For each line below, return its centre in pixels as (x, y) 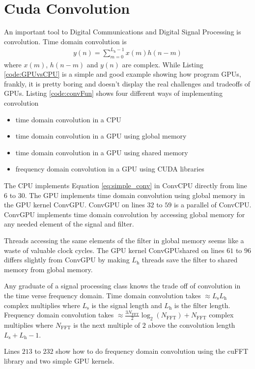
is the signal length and (127, 305)
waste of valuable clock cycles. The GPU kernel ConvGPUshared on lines (114, 250)
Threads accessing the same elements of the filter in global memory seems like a (124, 240)
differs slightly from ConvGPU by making (67, 260)
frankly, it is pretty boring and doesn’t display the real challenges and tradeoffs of (127, 83)
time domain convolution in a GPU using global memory (101, 136)
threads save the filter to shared (190, 260)
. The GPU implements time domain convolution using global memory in (135, 195)
